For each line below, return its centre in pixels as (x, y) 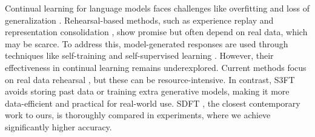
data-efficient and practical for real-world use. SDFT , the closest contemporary (153, 103)
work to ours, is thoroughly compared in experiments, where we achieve (138, 115)
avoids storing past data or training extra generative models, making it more (147, 91)
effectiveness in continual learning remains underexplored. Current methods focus (156, 67)
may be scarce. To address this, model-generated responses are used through (147, 43)
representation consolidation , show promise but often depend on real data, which (156, 32)
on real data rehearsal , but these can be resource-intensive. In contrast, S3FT (150, 79)
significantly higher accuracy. (58, 126)
